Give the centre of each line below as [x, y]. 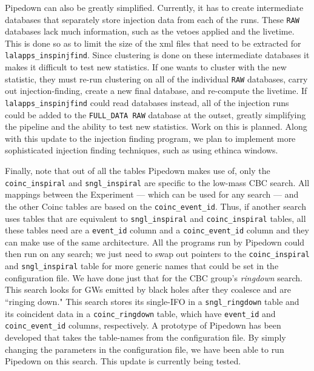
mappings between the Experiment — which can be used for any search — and [152, 194]
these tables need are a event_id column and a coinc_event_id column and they [157, 230]
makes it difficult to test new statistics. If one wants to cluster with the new [146, 67]
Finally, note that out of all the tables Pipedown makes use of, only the [138, 171]
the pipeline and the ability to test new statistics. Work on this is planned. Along [156, 126]
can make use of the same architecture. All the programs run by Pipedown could [155, 242]
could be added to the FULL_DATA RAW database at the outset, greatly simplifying [155, 114]
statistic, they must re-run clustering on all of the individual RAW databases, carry [156, 79]
